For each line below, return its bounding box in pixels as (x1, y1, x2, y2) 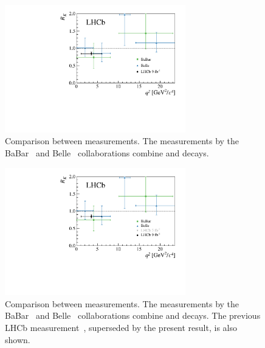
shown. (5, 333, 30, 346)
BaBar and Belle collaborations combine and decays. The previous (5, 309, 261, 322)
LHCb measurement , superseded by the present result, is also (5, 321, 237, 334)
